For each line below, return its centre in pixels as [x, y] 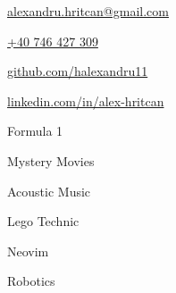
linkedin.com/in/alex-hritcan [86, 100]
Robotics [31, 281]
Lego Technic [43, 221]
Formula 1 [35, 131]
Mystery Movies [51, 160]
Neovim [28, 251]
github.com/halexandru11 [78, 71]
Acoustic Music [49, 191]
